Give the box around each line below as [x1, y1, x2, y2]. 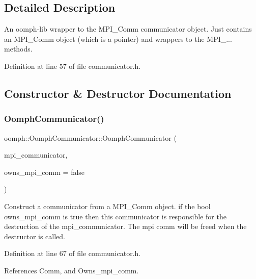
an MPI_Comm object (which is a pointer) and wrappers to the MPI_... [4, 33, 232, 44]
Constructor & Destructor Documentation [4, 85, 232, 101]
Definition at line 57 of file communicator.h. [4, 60, 141, 71]
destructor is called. [4, 231, 66, 241]
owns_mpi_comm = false [4, 166, 85, 177]
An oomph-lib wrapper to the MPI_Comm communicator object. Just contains [4, 23, 252, 34]
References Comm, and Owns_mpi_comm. [4, 265, 139, 275]
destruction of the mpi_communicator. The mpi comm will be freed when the [4, 221, 247, 232]
